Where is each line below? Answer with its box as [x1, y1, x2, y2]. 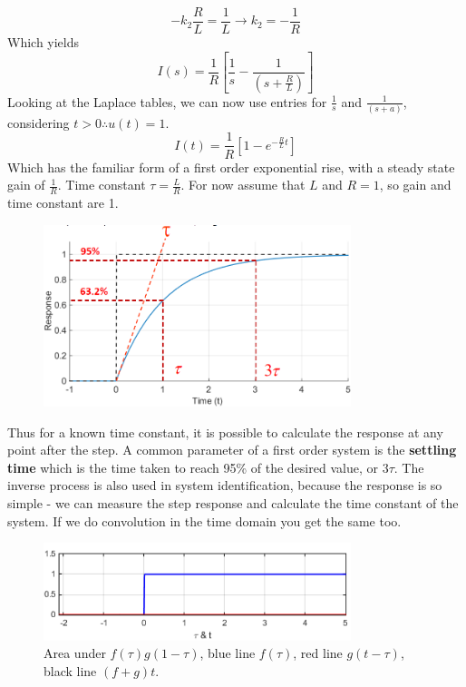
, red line [293, 643, 343, 662]
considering [7, 113, 70, 132]
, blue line [199, 643, 256, 662]
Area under [44, 643, 106, 662]
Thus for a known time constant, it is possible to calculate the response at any [7, 422, 443, 441]
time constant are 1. [7, 192, 119, 211]
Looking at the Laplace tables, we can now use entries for [7, 92, 327, 111]
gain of [7, 175, 45, 194]
